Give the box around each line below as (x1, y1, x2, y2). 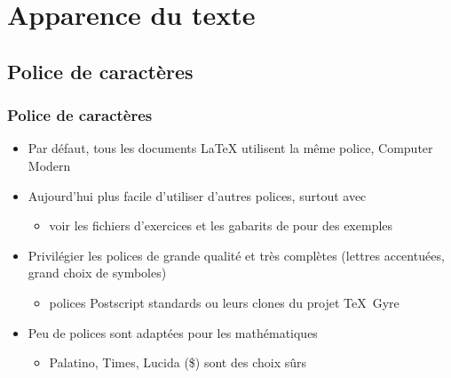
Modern (28, 156, 71, 174)
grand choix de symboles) (28, 263, 167, 282)
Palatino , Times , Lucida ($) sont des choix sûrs (49, 353, 306, 372)
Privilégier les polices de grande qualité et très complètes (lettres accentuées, (28, 245, 445, 264)
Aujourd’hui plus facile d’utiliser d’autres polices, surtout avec (28, 186, 367, 205)
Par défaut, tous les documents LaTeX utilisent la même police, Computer (28, 139, 433, 157)
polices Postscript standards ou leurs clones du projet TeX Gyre (49, 293, 400, 311)
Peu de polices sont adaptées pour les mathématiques (28, 323, 318, 342)
